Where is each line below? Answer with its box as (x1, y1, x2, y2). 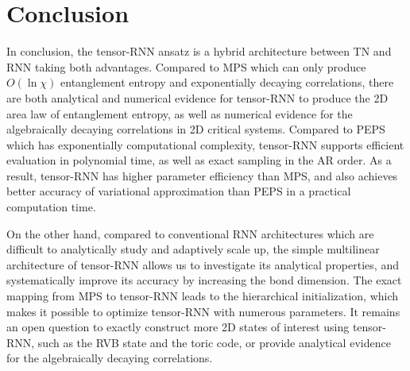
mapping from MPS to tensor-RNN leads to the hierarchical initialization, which (6, 288, 399, 304)
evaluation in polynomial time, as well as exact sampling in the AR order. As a (6, 152, 392, 168)
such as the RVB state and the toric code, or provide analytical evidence (37, 334, 391, 350)
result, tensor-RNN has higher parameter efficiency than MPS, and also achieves (6, 167, 398, 184)
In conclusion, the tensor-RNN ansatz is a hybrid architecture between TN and (6, 43, 392, 60)
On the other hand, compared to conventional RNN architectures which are (6, 225, 374, 242)
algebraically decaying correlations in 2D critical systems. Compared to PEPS (6, 121, 385, 137)
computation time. (6, 199, 96, 215)
